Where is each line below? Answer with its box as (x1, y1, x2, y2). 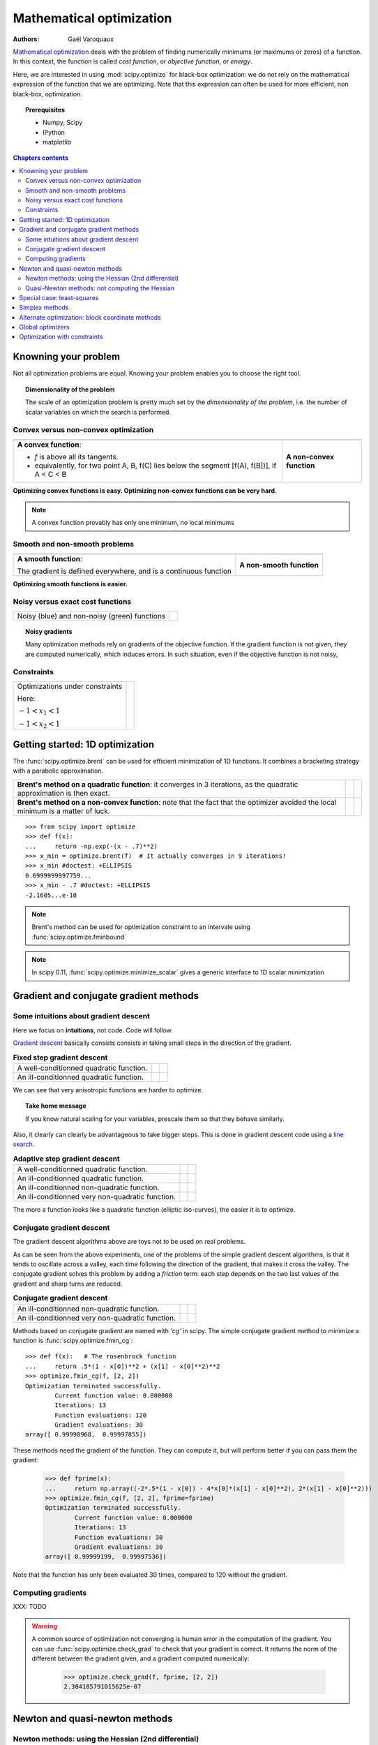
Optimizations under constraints (17, 681, 122, 691)
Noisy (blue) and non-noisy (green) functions (17, 611, 166, 621)
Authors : (13, 35, 40, 43)
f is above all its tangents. (34, 452, 119, 461)
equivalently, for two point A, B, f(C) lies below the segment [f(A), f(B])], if (34, 461, 277, 470)
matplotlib (43, 138, 71, 147)
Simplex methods (19, 304, 69, 312)
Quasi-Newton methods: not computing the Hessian (25, 283, 174, 292)
